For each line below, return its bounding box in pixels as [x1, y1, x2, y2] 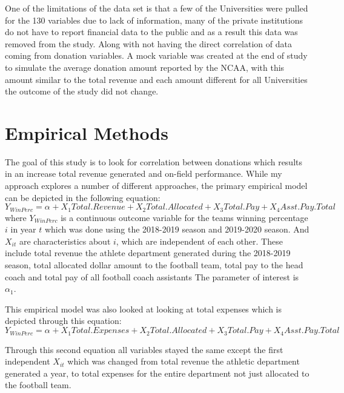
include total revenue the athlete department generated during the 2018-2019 [5, 246, 291, 259]
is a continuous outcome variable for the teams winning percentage [61, 211, 308, 223]
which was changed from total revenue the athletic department [67, 355, 300, 368]
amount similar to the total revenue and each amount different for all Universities [5, 73, 308, 85]
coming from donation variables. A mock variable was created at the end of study [5, 49, 308, 62]
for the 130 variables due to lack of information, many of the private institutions [5, 13, 303, 26]
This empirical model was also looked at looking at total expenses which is [5, 302, 282, 315]
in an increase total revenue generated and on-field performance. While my [5, 167, 282, 180]
